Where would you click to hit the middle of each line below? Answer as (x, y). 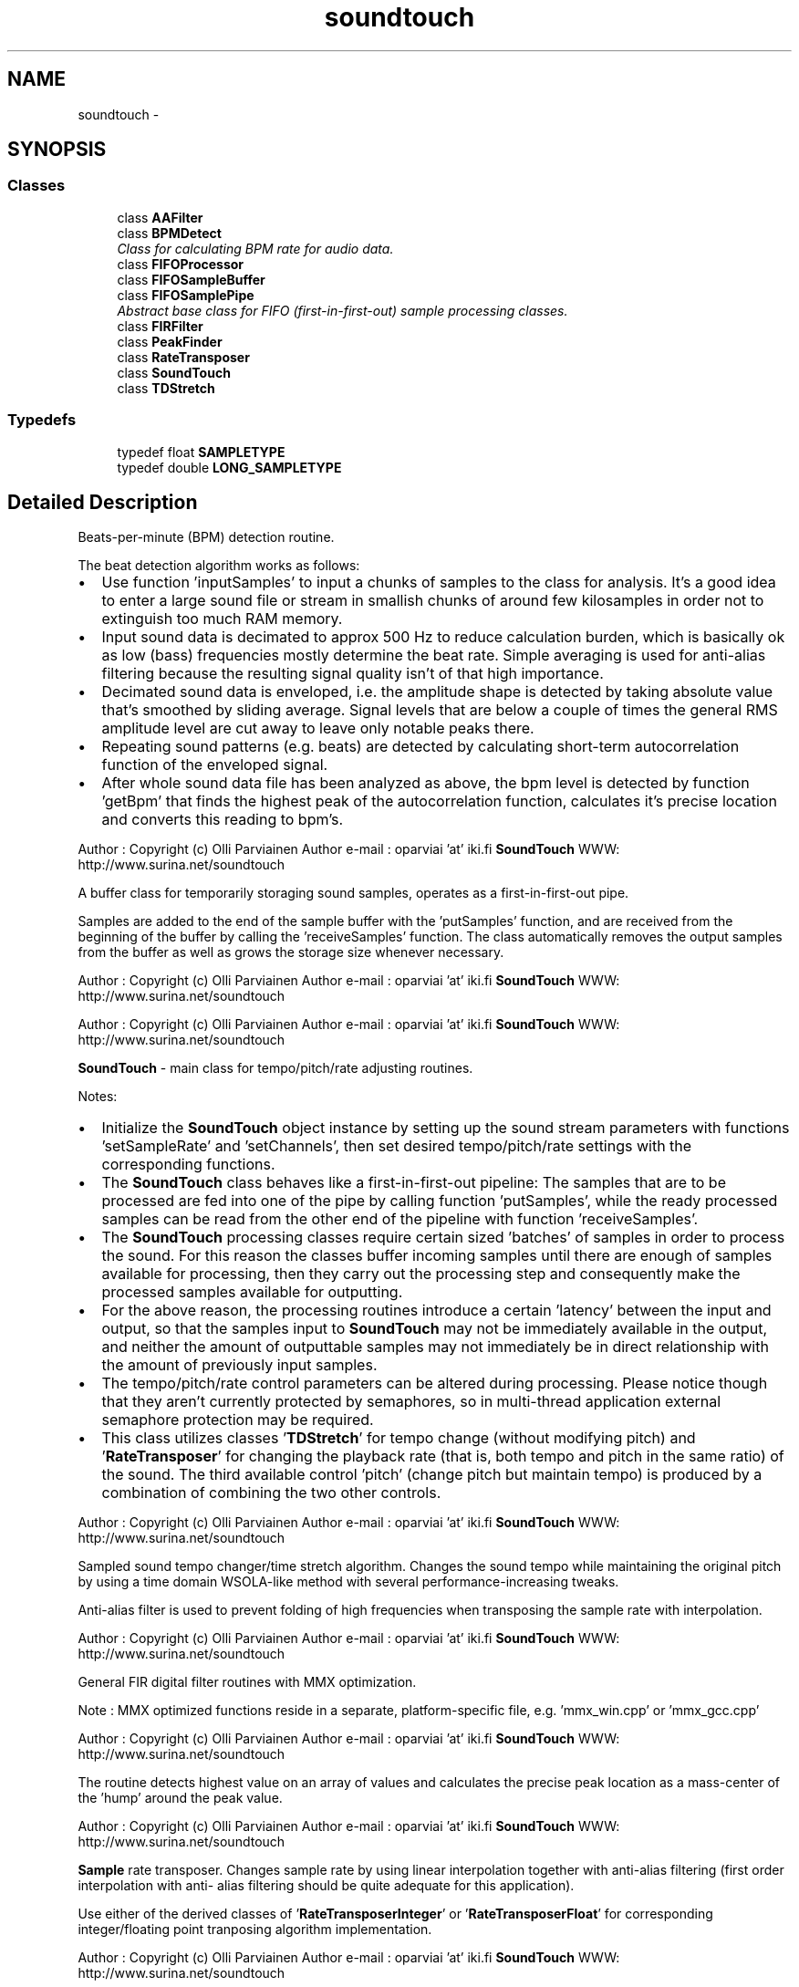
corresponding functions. (188, 1165)
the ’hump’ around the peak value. (180, 1798)
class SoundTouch (174, 372)
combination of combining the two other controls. (271, 1493)
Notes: (98, 1097)
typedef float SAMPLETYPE (201, 452)
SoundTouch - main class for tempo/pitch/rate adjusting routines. (275, 1068)
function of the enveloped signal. (215, 765)
